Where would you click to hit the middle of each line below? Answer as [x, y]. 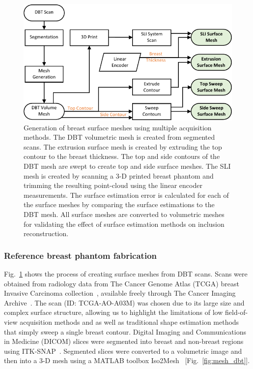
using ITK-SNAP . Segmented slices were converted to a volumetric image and [123, 351]
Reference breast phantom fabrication [81, 255]
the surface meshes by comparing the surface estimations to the [119, 204]
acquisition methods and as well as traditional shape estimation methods [129, 322]
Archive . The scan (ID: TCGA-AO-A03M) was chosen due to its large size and [124, 302]
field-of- [236, 312]
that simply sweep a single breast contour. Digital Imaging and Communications [125, 331]
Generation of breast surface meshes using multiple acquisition [118, 127]
